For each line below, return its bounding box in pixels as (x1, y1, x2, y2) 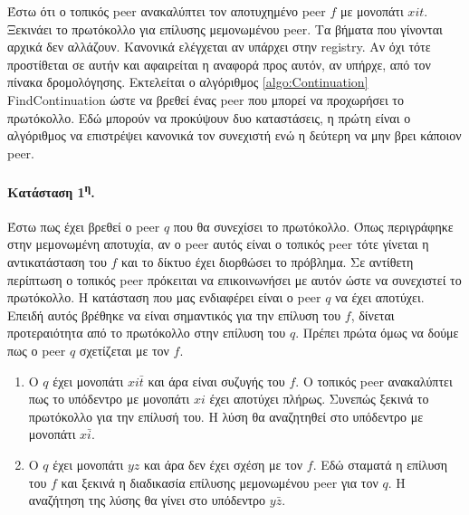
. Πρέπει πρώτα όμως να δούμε (295, 323, 459, 342)
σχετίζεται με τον (79, 340, 169, 359)
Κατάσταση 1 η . (7, 179, 95, 201)
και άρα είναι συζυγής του (148, 371, 285, 390)
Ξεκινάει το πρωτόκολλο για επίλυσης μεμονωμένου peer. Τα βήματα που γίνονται (7, 19, 443, 38)
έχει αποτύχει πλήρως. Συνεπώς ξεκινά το (209, 389, 429, 408)
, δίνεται (350, 305, 395, 324)
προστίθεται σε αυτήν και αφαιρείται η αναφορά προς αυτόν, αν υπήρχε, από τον (7, 54, 431, 73)
